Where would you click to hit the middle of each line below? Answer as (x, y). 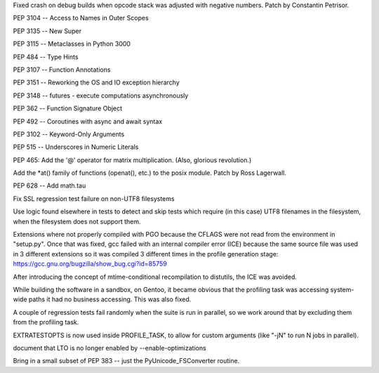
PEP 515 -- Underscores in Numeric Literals (76, 147)
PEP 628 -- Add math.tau (49, 185)
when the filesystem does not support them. (77, 221)
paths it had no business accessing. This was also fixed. (110, 299)
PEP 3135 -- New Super (47, 31)
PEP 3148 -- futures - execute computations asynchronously (101, 96)
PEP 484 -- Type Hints (46, 57)
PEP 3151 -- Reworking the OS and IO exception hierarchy (97, 83)
